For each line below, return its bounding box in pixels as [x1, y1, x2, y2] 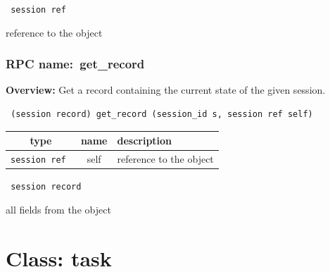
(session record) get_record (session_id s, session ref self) [11, 109, 313, 120]
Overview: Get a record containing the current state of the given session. [6, 82, 326, 97]
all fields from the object [6, 202, 111, 216]
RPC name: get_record [6, 55, 145, 73]
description [117, 133, 172, 148]
